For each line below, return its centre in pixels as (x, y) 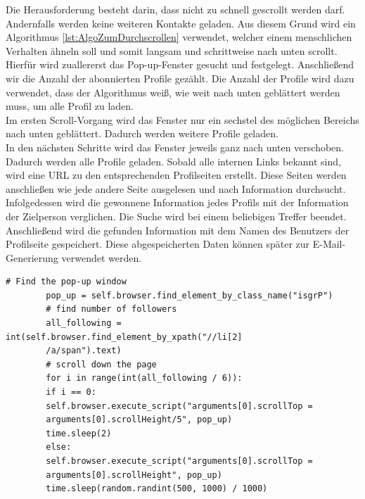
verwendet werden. (102, 257)
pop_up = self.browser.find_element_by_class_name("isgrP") (190, 295)
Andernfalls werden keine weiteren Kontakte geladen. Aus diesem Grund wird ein (181, 23)
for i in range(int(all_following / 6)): (144, 378)
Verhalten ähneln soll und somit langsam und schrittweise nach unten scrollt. (172, 50)
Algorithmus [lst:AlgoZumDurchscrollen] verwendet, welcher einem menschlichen (179, 37)
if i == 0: (71, 392)
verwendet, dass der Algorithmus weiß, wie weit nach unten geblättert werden (173, 92)
